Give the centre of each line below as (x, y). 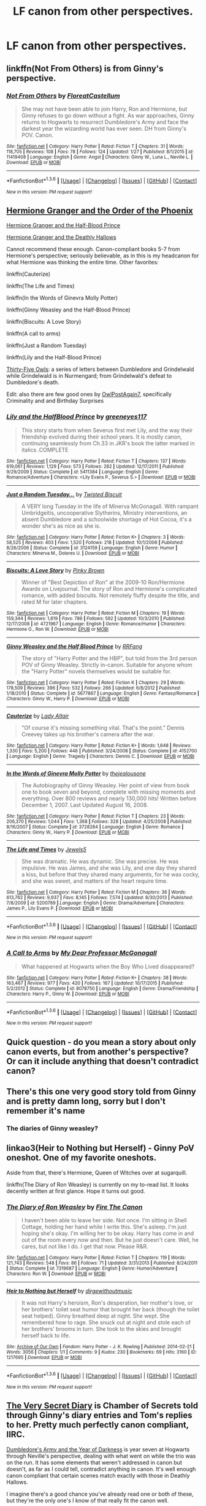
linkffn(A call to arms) (34, 334)
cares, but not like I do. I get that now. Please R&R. (85, 1247)
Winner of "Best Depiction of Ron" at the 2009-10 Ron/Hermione (103, 582)
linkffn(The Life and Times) (40, 286)
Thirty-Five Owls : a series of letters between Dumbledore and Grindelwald (100, 369)
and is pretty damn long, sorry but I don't (86, 1102)
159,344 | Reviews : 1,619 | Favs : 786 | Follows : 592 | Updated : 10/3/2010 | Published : (96, 618)
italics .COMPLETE (45, 450)
